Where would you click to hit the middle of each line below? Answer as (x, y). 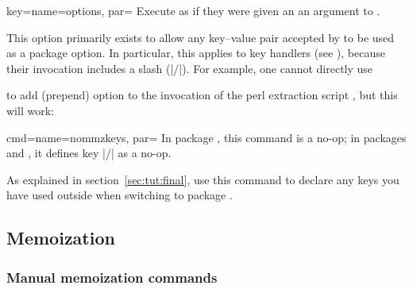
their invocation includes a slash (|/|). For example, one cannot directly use (190, 68)
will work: (30, 110)
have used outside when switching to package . (120, 195)
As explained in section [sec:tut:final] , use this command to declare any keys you (203, 179)
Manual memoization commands (112, 277)
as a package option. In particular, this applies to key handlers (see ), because (196, 53)
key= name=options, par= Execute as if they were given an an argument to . (193, 10)
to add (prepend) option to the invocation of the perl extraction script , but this (202, 95)
